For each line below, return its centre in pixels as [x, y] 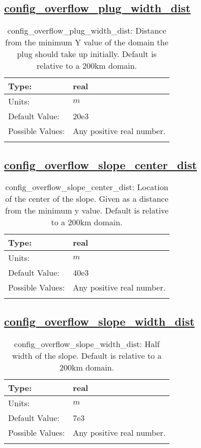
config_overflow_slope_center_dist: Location [87, 187]
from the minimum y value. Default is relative [87, 210]
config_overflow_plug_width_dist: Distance [87, 31]
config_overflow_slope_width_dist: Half [87, 344]
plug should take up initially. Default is [87, 54]
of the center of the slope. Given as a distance [87, 199]
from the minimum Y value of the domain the [87, 42]
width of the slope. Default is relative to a [87, 355]
